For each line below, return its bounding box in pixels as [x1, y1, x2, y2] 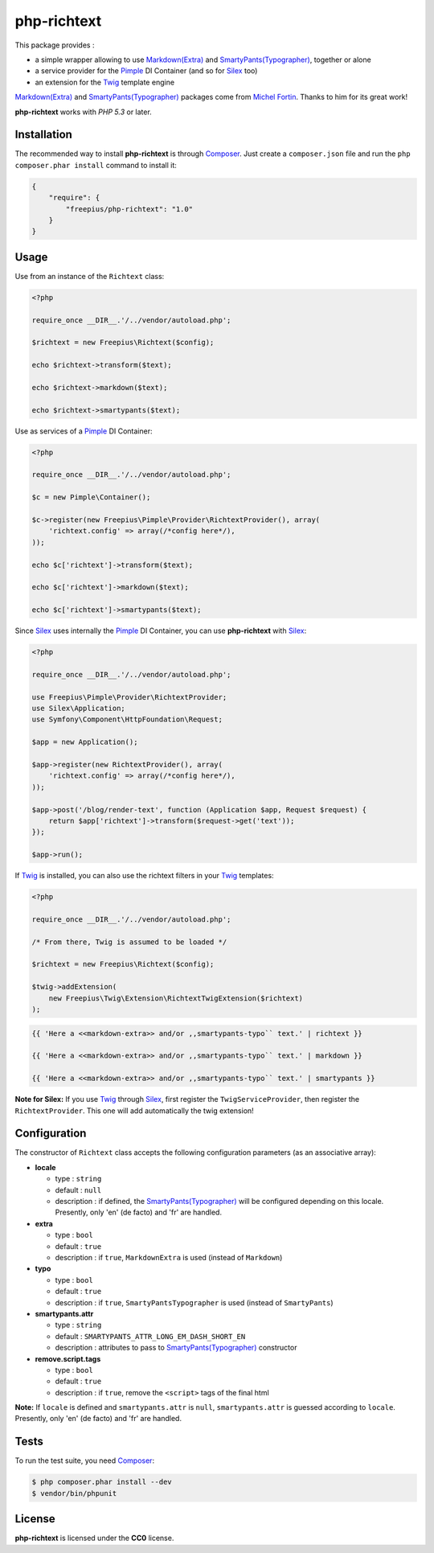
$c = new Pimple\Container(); [31, 493, 151, 502]
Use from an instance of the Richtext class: [14, 271, 165, 281]
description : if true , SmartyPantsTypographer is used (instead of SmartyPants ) [55, 1297, 334, 1307]
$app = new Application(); [31, 737, 138, 747]
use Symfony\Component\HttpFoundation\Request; [31, 715, 223, 724]
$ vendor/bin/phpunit [31, 1489, 117, 1498]
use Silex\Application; [31, 704, 126, 713]
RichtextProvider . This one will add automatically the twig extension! [14, 1106, 255, 1115]
